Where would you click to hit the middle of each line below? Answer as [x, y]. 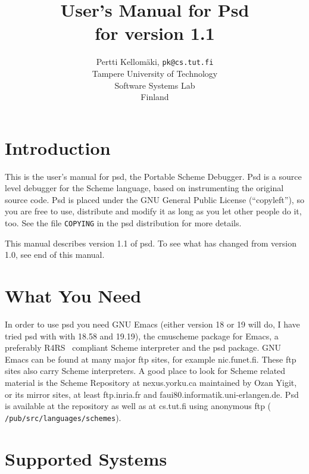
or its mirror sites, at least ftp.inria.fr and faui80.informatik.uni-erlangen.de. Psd [152, 394]
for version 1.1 [155, 33]
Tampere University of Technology [155, 73]
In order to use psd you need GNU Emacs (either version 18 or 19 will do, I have [152, 324]
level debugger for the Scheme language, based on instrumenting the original [144, 188]
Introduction [58, 147]
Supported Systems [86, 458]
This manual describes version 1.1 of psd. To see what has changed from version [151, 243]
